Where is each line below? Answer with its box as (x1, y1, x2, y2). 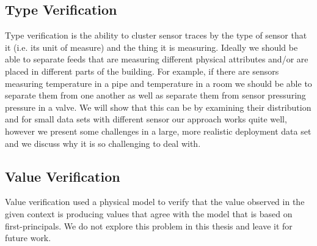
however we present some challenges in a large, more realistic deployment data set (5, 124, 312, 137)
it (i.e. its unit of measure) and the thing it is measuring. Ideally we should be (5, 40, 298, 53)
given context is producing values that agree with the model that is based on (5, 207, 293, 220)
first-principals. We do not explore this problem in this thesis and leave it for (5, 219, 293, 232)
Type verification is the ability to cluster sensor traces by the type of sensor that (5, 29, 307, 42)
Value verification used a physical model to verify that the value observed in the (5, 195, 305, 208)
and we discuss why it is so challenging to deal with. (5, 136, 201, 149)
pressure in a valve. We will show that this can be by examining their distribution (5, 100, 312, 113)
